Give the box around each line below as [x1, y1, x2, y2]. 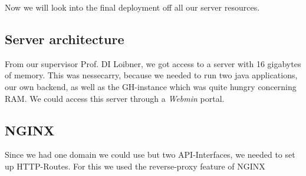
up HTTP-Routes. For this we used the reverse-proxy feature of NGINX [5, 160, 265, 172]
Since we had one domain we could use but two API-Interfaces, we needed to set [5, 148, 295, 161]
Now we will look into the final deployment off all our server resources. [5, 1, 260, 13]
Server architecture [5, 29, 124, 48]
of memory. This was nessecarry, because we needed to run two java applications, [5, 69, 298, 81]
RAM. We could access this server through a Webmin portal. [5, 92, 225, 104]
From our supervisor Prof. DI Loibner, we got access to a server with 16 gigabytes [5, 57, 301, 69]
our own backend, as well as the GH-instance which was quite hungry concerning [5, 80, 297, 92]
